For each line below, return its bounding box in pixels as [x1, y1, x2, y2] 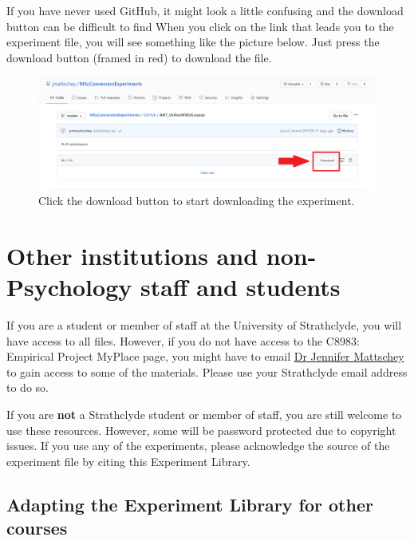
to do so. [6, 379, 49, 396]
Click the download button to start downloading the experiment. [38, 192, 355, 209]
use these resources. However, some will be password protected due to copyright [6, 421, 396, 438]
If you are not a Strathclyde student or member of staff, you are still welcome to [6, 406, 402, 423]
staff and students [140, 270, 341, 303]
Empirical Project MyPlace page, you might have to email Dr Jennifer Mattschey [6, 348, 404, 365]
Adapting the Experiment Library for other [6, 492, 373, 516]
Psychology [6, 270, 132, 303]
